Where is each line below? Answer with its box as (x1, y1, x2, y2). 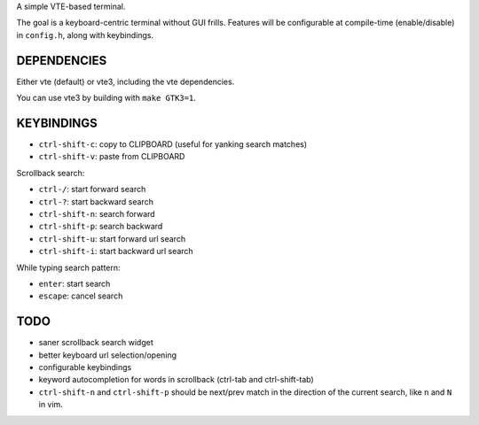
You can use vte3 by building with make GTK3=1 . (16, 93, 197, 104)
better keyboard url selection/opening (38, 350, 177, 360)
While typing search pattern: (16, 262, 121, 273)
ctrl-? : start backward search (38, 196, 154, 207)
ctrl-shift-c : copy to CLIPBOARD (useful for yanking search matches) (38, 138, 308, 150)
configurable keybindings (38, 361, 132, 372)
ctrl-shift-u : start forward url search (38, 233, 186, 243)
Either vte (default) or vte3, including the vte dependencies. (16, 76, 235, 87)
